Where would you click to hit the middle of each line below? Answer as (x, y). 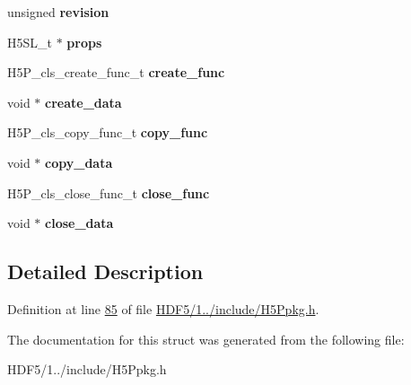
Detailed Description (105, 271)
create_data (83, 102)
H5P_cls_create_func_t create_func (116, 72)
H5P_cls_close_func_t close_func (109, 192)
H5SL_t (30, 42)
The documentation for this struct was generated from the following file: (206, 339)
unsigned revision (58, 12)
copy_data (79, 162)
